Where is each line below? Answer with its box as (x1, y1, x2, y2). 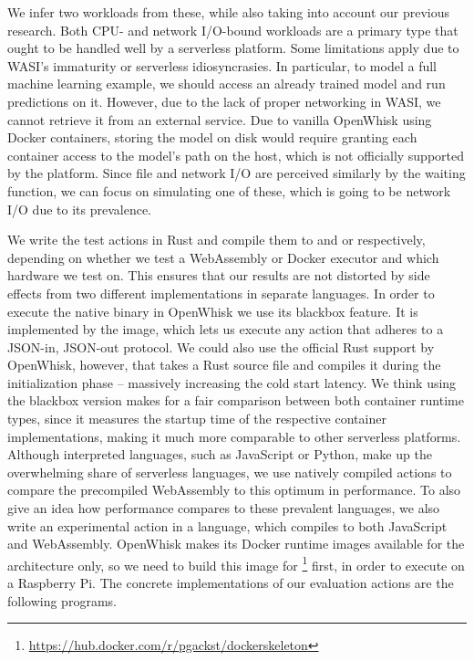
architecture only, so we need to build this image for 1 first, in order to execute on (7, 552, 465, 574)
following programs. (7, 591, 117, 610)
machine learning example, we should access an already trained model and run (7, 74, 446, 93)
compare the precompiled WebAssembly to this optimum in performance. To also (7, 480, 461, 499)
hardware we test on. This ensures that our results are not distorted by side (7, 266, 430, 285)
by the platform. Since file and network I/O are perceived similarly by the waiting (7, 163, 466, 183)
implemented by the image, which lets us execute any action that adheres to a (7, 320, 444, 339)
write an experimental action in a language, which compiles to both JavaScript (7, 516, 448, 535)
